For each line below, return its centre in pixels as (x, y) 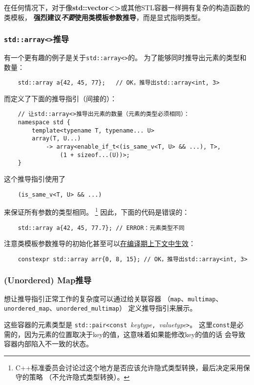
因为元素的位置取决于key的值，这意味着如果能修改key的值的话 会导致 (135, 334)
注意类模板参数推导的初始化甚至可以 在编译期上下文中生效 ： (100, 243)
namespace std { (44, 123)
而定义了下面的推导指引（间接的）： (60, 98)
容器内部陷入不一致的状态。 (48, 344)
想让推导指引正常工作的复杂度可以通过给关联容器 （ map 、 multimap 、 (113, 298)
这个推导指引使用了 (35, 179)
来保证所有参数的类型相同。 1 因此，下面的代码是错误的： (97, 211)
